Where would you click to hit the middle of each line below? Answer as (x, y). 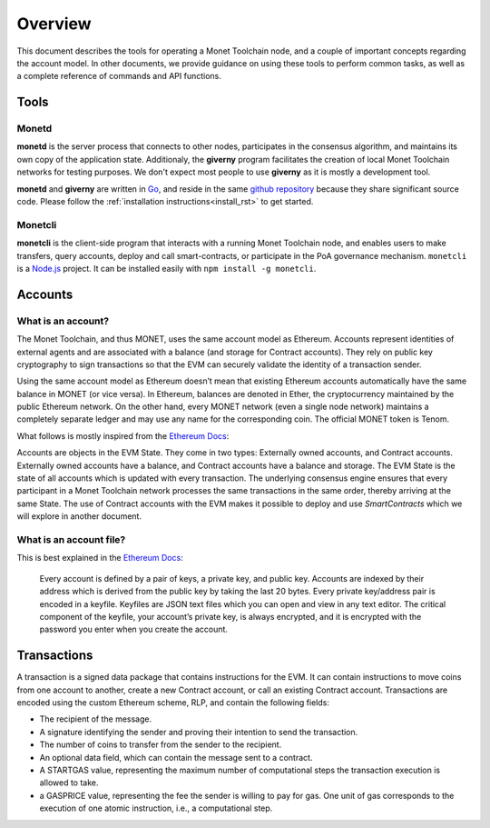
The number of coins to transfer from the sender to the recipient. (161, 744)
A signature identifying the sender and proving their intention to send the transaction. (199, 732)
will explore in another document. (79, 516)
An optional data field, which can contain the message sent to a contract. (176, 757)
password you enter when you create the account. (134, 629)
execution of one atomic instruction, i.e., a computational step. (156, 808)
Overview (54, 24)
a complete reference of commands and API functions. (119, 76)
